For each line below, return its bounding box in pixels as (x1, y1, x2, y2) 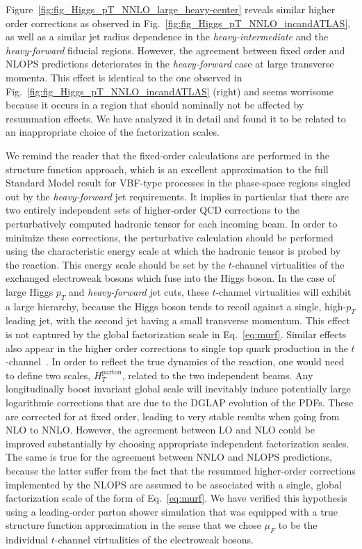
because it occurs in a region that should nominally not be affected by (6, 97, 304, 112)
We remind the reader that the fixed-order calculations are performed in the (6, 148, 329, 162)
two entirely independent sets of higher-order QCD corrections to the (6, 202, 299, 217)
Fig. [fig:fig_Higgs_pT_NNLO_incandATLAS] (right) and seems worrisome (6, 83, 334, 98)
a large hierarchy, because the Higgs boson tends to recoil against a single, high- (6, 299, 347, 313)
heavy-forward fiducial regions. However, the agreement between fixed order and (6, 42, 345, 57)
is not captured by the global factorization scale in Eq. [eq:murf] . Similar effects (6, 327, 347, 342)
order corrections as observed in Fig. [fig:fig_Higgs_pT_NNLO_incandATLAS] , (6, 15, 351, 30)
